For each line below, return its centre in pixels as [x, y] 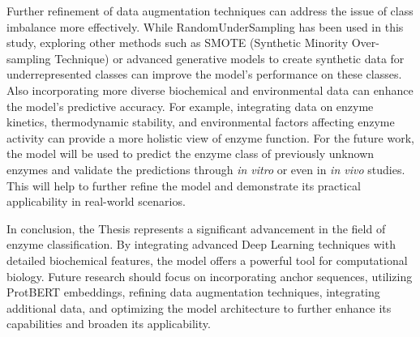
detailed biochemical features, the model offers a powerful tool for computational [207, 260]
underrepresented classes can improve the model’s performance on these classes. [204, 74]
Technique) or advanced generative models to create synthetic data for [229, 58]
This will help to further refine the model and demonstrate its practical [184, 185]
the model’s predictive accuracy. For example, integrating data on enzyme [190, 106]
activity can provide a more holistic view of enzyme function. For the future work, [210, 137]
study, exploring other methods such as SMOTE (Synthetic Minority [178, 43]
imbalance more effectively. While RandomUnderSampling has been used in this [205, 26]
